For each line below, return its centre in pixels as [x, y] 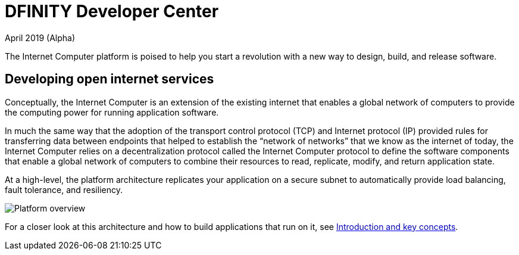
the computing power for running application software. [112, 112]
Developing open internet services [110, 79]
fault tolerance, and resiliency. [64, 189]
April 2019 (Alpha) [40, 38]
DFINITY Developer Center [112, 11]
